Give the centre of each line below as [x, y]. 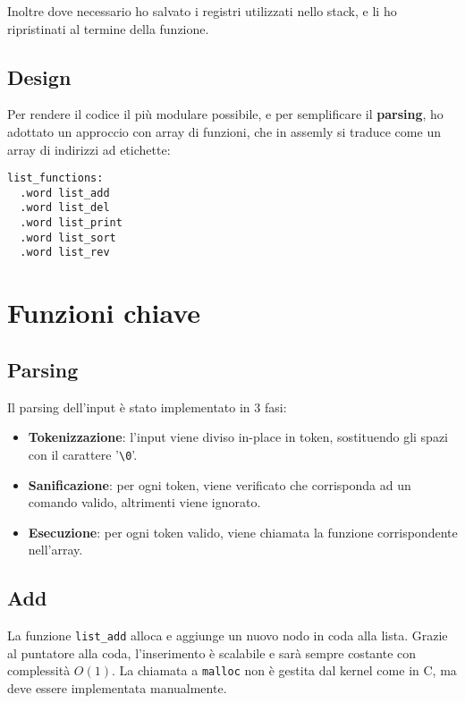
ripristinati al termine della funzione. [108, 28]
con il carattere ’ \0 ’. [83, 454]
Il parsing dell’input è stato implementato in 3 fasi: [147, 407]
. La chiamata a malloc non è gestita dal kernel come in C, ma [284, 670]
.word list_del [65, 208]
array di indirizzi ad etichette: [89, 149]
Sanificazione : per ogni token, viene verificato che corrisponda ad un [220, 484]
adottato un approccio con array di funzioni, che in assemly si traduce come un [224, 131]
